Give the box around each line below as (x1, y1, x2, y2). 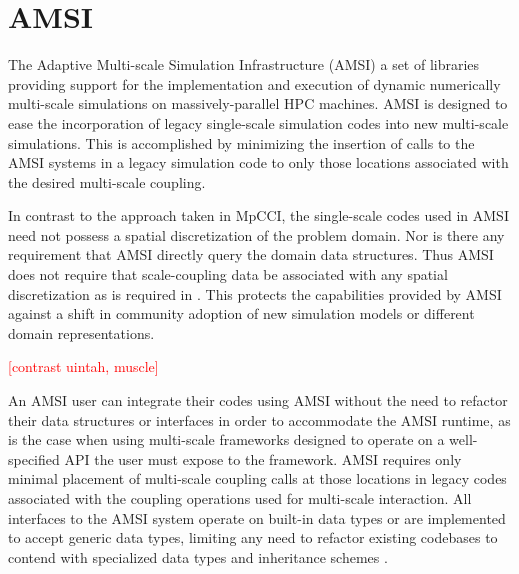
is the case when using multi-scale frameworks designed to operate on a (8, 429, 445, 450)
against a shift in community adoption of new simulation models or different (8, 303, 475, 324)
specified (8, 448, 60, 469)
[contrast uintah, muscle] (8, 356, 159, 377)
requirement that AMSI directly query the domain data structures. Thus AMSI (8, 244, 494, 265)
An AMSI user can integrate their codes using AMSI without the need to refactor (8, 390, 508, 411)
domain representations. (8, 322, 155, 343)
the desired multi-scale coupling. (8, 171, 206, 192)
